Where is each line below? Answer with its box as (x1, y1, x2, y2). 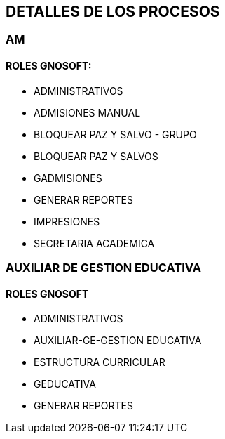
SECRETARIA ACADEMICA (34, 237, 155, 249)
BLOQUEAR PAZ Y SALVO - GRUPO (34, 128, 197, 140)
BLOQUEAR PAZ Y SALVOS (34, 150, 158, 162)
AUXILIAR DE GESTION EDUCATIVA (6, 261, 201, 275)
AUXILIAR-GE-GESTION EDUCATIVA (34, 334, 202, 347)
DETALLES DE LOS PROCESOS (6, 3, 220, 20)
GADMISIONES (34, 171, 102, 184)
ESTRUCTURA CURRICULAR (34, 356, 165, 369)
